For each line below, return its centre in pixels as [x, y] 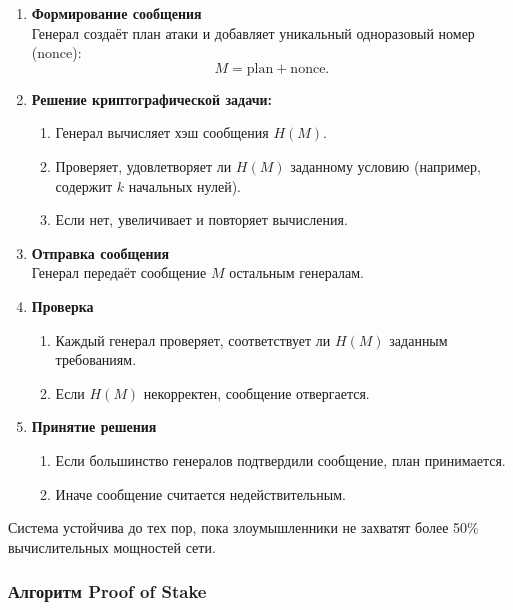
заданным [418, 339]
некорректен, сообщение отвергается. [256, 392]
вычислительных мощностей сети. [112, 546]
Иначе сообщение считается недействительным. [200, 493]
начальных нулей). [185, 185]
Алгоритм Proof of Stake [107, 591]
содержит [84, 185]
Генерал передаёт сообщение [119, 272]
